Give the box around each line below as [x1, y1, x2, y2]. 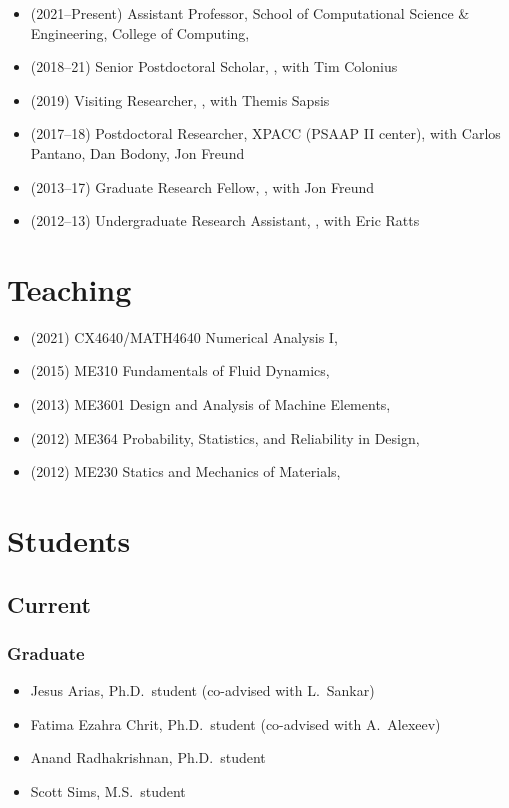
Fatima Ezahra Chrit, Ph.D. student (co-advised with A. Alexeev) [30, 713, 441, 734]
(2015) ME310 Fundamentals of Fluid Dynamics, [30, 360, 330, 381]
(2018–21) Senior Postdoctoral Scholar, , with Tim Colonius [30, 56, 398, 77]
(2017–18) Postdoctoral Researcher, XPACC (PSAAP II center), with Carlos [30, 123, 501, 144]
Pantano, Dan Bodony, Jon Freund [30, 142, 245, 163]
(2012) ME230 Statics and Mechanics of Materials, [30, 461, 341, 482]
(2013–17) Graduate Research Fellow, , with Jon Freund [30, 176, 375, 197]
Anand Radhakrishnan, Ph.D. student [30, 747, 266, 768]
